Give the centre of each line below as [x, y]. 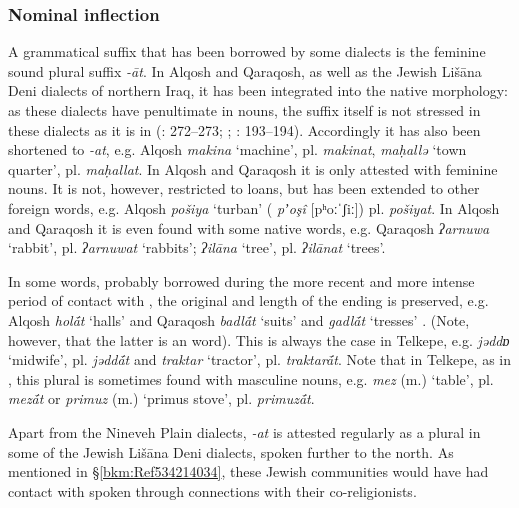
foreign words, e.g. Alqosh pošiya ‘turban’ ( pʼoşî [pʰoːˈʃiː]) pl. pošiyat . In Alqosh [254, 207]
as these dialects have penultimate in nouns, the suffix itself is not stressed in [244, 110]
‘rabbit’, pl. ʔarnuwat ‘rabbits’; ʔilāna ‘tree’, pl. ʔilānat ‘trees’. [197, 247]
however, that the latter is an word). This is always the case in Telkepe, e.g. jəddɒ [259, 339]
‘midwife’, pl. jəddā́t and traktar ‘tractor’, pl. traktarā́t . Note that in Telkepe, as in [260, 359]
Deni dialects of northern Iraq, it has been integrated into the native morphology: [258, 90]
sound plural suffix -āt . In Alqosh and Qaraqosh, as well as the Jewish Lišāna [245, 70]
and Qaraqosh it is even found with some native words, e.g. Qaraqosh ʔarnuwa [249, 227]
